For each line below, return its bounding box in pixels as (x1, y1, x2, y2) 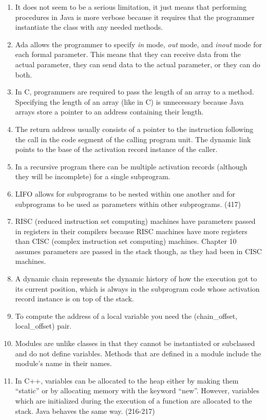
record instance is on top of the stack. (15, 293, 134, 304)
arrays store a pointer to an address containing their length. (15, 106, 204, 117)
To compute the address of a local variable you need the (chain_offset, (15, 310, 238, 321)
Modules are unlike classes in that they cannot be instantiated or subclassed (15, 338, 255, 349)
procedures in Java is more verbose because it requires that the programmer (15, 11, 255, 22)
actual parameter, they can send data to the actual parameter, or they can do (15, 59, 260, 69)
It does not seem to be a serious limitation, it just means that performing (15, 2, 246, 12)
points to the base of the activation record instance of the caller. (15, 144, 218, 155)
